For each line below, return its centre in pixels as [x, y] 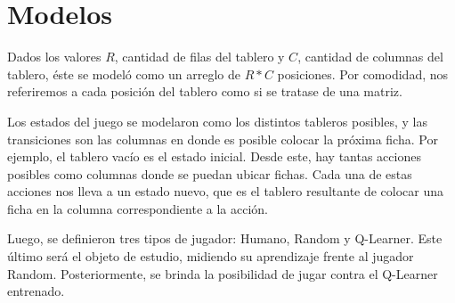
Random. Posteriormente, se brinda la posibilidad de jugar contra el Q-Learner [223, 273]
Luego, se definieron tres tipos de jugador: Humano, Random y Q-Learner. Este [225, 238]
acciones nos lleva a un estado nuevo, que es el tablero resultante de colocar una [226, 191]
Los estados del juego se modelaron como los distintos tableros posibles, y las [218, 121]
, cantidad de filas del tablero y [199, 57]
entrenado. [36, 291]
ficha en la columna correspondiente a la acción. [138, 208]
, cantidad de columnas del [370, 57]
